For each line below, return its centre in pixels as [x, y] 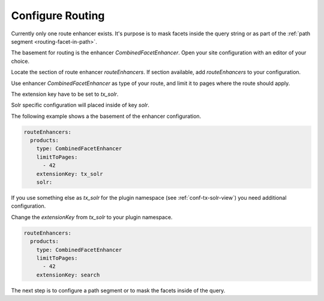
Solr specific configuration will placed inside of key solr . [80, 105]
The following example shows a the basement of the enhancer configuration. [106, 116]
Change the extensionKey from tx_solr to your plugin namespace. [92, 217]
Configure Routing [58, 16]
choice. [20, 61]
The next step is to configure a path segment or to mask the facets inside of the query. [118, 290]
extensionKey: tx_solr [70, 174]
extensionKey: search [68, 275]
